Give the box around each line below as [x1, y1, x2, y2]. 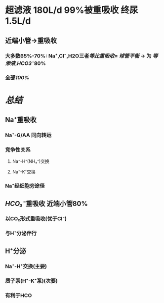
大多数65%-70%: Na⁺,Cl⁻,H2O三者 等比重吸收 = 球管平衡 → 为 [5, 52, 152, 59]
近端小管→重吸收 [5, 36, 57, 45]
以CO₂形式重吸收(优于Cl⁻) [5, 215, 67, 222]
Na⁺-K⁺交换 [12, 169, 36, 175]
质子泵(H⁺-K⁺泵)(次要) [5, 277, 58, 284]
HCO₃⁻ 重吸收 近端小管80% [5, 199, 88, 208]
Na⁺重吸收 [5, 116, 37, 124]
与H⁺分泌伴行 [5, 230, 37, 237]
